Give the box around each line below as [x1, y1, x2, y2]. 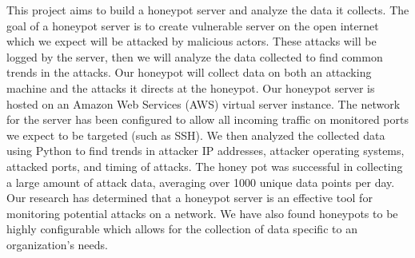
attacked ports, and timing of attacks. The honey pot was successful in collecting [6, 157, 403, 174]
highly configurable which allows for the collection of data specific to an [6, 220, 357, 237]
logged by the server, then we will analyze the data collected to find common [6, 48, 383, 65]
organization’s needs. [6, 236, 108, 252]
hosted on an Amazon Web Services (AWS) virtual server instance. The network [6, 95, 401, 112]
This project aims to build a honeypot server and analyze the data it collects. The [6, 2, 409, 18]
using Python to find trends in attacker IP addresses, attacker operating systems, [6, 142, 405, 159]
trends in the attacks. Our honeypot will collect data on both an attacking [6, 64, 372, 81]
